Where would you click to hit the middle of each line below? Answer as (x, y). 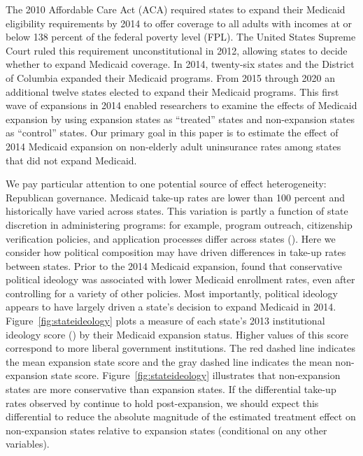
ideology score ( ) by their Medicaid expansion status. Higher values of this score (177, 334)
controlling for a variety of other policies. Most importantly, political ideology (172, 293)
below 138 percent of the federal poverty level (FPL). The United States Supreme (181, 37)
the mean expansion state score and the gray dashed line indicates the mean (169, 361)
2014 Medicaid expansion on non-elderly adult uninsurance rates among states (173, 146)
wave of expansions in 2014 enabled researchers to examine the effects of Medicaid (181, 105)
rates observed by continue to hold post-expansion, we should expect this (162, 402)
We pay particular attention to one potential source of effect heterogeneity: (166, 184)
